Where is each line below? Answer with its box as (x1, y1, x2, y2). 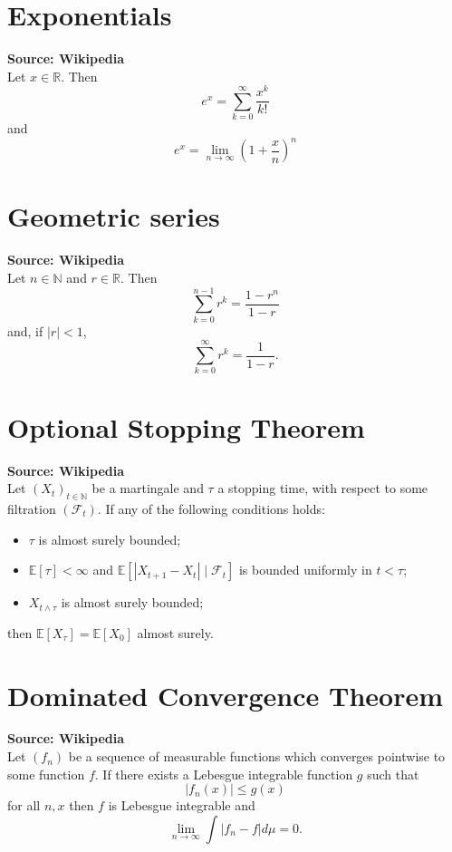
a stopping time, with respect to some (217, 479, 428, 498)
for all (7, 796, 41, 815)
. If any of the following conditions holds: (97, 499, 325, 518)
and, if (7, 321, 43, 340)
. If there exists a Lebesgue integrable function (94, 764, 353, 783)
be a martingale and (91, 479, 204, 498)
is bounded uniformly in (238, 560, 372, 579)
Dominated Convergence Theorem (7, 676, 444, 713)
